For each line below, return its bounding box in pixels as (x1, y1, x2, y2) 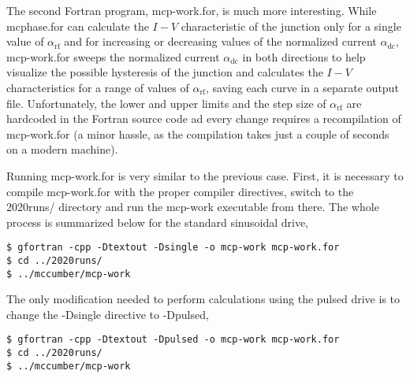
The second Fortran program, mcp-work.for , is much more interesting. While (6, 2, 377, 18)
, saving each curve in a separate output (206, 79, 399, 95)
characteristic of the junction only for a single (181, 17, 401, 34)
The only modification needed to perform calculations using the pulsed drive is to (6, 291, 400, 307)
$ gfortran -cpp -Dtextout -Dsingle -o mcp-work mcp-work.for (6, 242, 340, 254)
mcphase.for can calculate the (6, 17, 149, 34)
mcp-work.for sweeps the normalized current (6, 48, 220, 65)
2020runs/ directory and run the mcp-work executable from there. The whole (6, 198, 379, 215)
